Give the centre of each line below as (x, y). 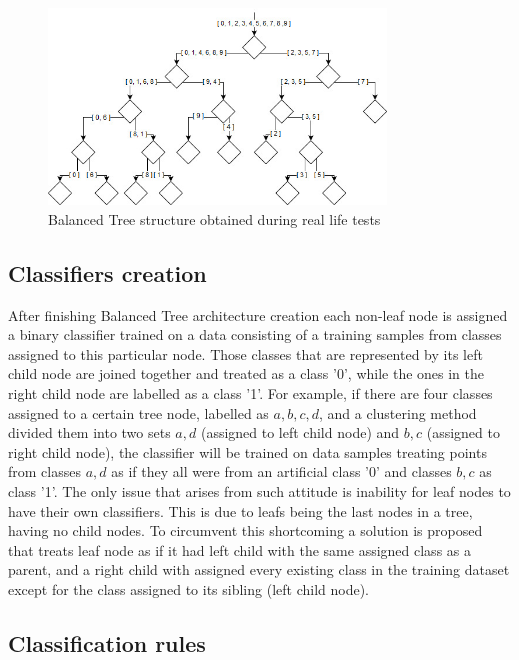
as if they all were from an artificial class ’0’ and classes (281, 471)
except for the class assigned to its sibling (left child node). (188, 589)
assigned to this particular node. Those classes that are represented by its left (245, 353)
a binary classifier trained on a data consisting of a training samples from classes (255, 334)
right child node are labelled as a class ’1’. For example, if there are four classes (250, 393)
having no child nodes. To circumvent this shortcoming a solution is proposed (245, 530)
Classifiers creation (107, 272)
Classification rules (107, 643)
